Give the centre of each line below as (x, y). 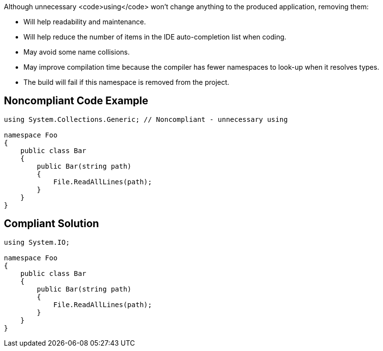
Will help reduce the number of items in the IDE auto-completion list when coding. (155, 37)
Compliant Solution (51, 224)
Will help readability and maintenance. (85, 22)
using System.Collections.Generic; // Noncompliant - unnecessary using (146, 119)
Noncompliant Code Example (76, 101)
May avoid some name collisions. (77, 52)
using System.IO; (37, 242)
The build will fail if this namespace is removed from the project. (126, 82)
